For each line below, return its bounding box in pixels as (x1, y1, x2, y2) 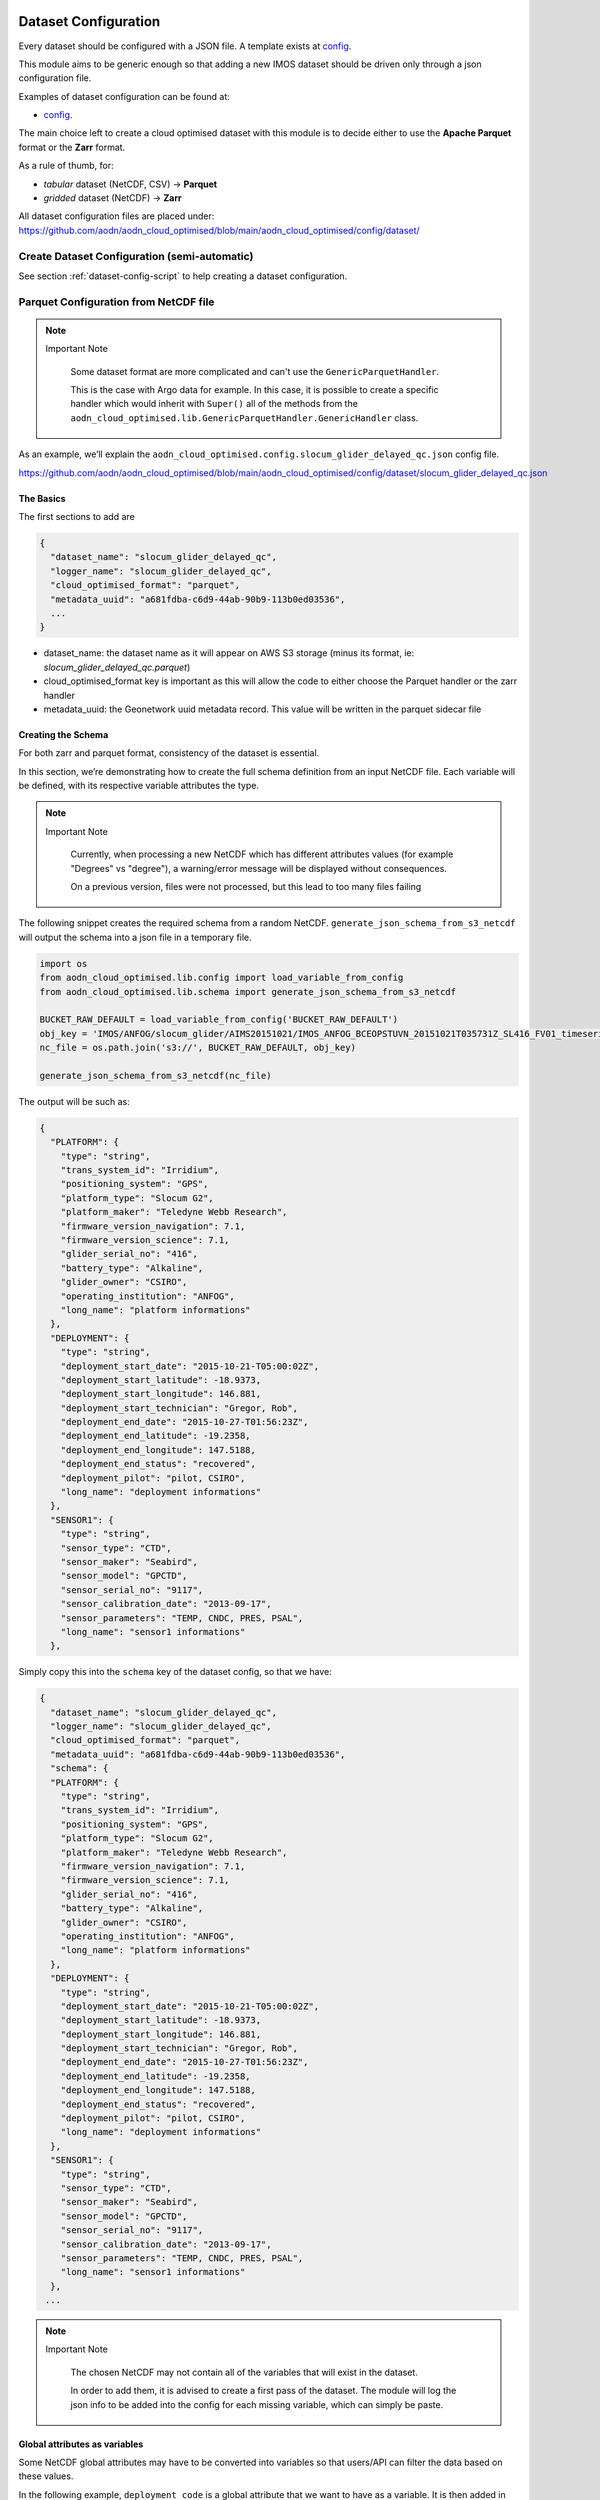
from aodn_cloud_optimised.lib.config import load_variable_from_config (39, 972, 404, 984)
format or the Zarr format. (18, 141, 126, 153)
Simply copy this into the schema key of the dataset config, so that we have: (18, 1666, 332, 1678)
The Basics (18, 492, 66, 504)
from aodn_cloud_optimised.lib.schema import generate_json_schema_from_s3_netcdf (39, 986, 457, 997)
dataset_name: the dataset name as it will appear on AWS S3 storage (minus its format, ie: (43, 647, 415, 659)
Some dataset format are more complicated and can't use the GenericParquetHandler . (70, 365, 440, 377)
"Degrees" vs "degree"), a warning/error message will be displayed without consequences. (70, 862, 447, 874)
